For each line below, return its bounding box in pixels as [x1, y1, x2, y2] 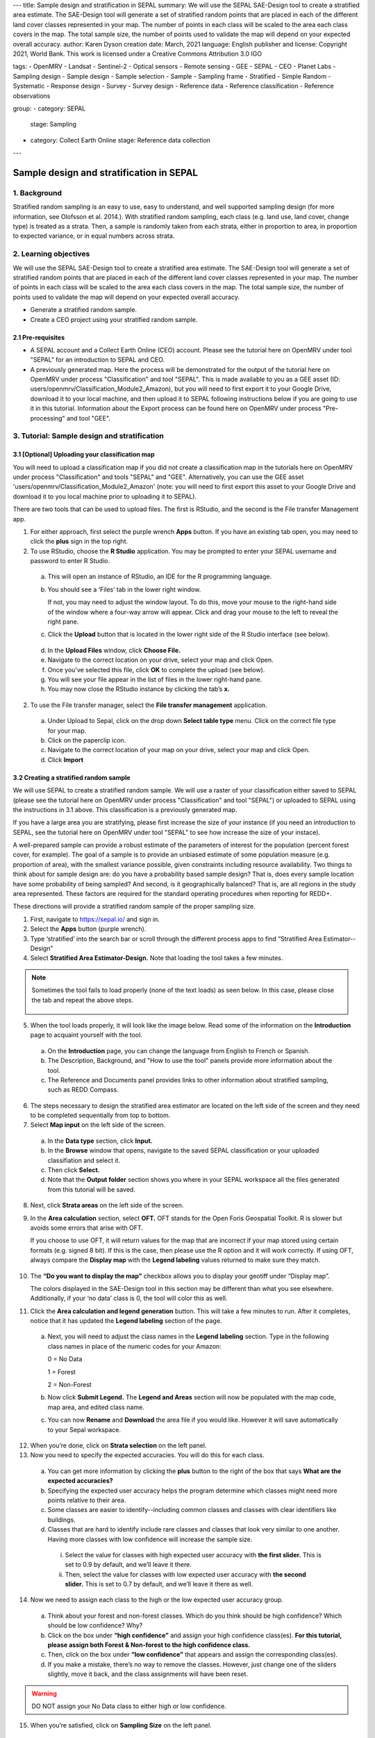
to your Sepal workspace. [47, 1425, 122, 1434]
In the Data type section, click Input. [47, 1137, 153, 1145]
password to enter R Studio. [30, 557, 110, 565]
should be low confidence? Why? [47, 1621, 143, 1630]
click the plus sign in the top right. [30, 537, 128, 546]
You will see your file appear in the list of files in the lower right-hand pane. [47, 675, 262, 683]
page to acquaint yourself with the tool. [30, 1031, 142, 1039]
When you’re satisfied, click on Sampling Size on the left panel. [30, 1721, 212, 1730]
